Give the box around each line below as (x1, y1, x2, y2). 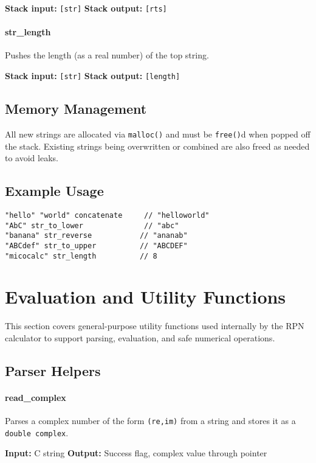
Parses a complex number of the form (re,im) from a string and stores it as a (5, 414, 296, 427)
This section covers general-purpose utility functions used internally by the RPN (5, 319, 304, 332)
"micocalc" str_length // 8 (5, 251, 157, 260)
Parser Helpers (5, 361, 101, 380)
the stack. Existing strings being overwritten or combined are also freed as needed (5, 139, 310, 152)
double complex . (5, 426, 69, 439)
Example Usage (5, 181, 104, 200)
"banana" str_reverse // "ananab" (5, 231, 188, 240)
